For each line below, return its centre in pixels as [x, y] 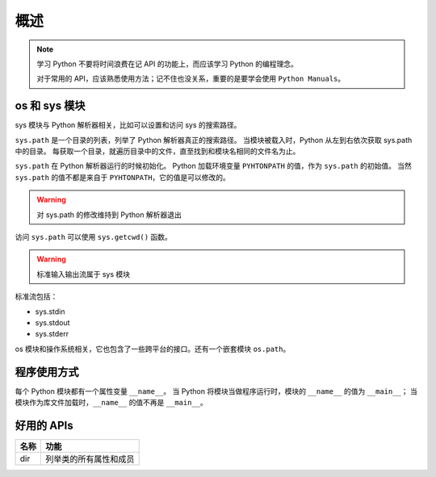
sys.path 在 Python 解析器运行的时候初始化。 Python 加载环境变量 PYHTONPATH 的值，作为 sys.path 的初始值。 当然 [213, 166]
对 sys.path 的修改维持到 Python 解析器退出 [109, 215]
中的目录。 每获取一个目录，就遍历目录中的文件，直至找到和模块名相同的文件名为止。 [157, 151]
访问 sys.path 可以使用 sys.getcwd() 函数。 [94, 236]
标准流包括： [36, 297]
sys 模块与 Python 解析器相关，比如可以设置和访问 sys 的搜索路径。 [128, 125]
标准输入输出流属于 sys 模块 [84, 274]
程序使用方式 [47, 372]
